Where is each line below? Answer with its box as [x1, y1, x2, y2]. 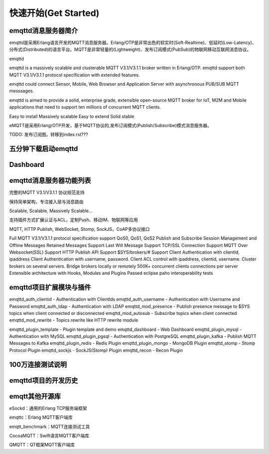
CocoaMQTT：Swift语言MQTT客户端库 [9, 433, 90, 439]
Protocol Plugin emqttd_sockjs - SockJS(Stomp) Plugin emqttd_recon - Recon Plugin [9, 347, 183, 353]
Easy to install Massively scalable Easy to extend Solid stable [9, 113, 134, 119]
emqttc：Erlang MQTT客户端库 [9, 414, 73, 421]
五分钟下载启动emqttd [9, 145, 78, 153]
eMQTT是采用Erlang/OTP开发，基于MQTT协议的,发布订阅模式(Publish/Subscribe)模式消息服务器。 [9, 122, 212, 128]
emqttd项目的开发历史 [9, 376, 78, 385]
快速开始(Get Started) [9, 7, 100, 18]
